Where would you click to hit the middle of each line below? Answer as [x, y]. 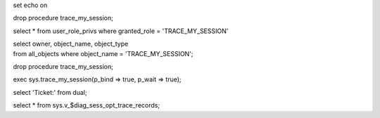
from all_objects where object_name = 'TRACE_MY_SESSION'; [103, 53]
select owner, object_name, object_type [71, 44]
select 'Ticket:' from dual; [50, 92]
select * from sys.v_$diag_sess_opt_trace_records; [87, 105]
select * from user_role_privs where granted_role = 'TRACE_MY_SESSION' [121, 31]
